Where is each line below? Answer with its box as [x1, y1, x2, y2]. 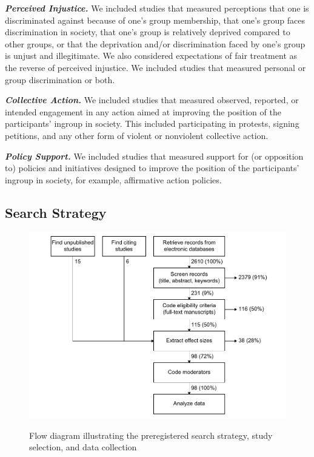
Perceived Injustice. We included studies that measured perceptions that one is [5, 2, 309, 14]
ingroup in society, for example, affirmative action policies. [5, 173, 222, 186]
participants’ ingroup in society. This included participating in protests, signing [5, 117, 299, 130]
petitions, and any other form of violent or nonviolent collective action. [5, 129, 269, 141]
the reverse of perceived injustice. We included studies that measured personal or [5, 61, 306, 73]
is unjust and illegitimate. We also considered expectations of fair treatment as [5, 49, 298, 62]
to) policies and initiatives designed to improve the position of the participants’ [5, 161, 299, 174]
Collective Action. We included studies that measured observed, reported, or [5, 93, 299, 106]
